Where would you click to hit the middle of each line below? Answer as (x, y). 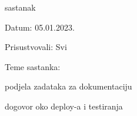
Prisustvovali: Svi (36, 47)
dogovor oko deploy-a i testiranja (64, 106)
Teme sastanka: (33, 66)
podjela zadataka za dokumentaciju (68, 86)
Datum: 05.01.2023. (40, 27)
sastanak (20, 7)
